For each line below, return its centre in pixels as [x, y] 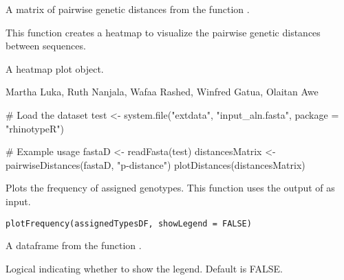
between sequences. [46, 46]
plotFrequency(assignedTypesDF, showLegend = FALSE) [129, 223]
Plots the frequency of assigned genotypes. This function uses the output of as [170, 188]
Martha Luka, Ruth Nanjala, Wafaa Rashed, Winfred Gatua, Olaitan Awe [162, 92]
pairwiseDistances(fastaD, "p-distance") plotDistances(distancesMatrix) [155, 164]
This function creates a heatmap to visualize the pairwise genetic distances [163, 32]
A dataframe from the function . [74, 245]
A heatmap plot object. [55, 68]
